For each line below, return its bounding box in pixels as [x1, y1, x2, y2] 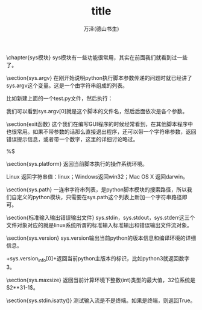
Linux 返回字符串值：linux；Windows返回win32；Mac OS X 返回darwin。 [6, 173, 189, 180]
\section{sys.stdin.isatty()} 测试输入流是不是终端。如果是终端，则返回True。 [6, 297, 196, 304]
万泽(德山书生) [83, 25, 119, 32]
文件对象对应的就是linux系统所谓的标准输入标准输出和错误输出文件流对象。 [6, 221, 192, 228]
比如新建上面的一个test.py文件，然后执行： [6, 94, 113, 102]
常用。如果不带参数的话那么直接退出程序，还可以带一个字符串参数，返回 [16, 128, 197, 135]
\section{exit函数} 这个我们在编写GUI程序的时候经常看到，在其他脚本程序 [6, 120, 188, 128]
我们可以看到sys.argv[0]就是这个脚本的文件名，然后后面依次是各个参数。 [6, 107, 188, 114]
